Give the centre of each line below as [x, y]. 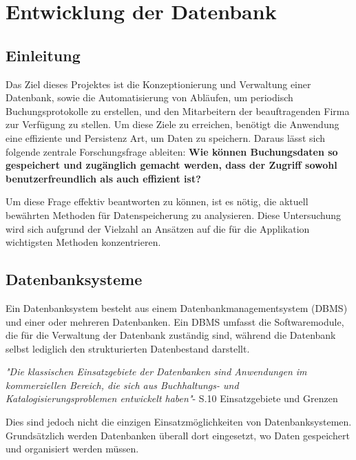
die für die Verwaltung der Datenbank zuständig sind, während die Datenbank [171, 335]
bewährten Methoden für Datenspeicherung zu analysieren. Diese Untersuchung [174, 215]
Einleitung [43, 55]
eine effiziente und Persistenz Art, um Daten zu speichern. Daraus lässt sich [166, 137]
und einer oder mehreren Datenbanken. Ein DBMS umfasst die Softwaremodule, [175, 321]
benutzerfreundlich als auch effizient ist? [103, 178]
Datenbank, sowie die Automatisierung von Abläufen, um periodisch [149, 97]
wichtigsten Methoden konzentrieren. [83, 242]
